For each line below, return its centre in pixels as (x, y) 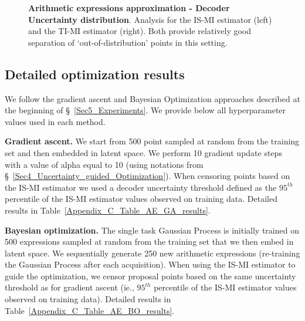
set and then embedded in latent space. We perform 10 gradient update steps (143, 152)
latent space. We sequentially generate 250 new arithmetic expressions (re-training (152, 253)
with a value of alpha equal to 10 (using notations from (104, 164)
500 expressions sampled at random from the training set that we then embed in (149, 241)
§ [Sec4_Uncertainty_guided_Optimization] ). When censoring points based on (148, 176)
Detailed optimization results (95, 74)
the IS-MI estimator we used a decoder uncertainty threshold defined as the (141, 187)
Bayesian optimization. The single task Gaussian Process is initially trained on (152, 230)
